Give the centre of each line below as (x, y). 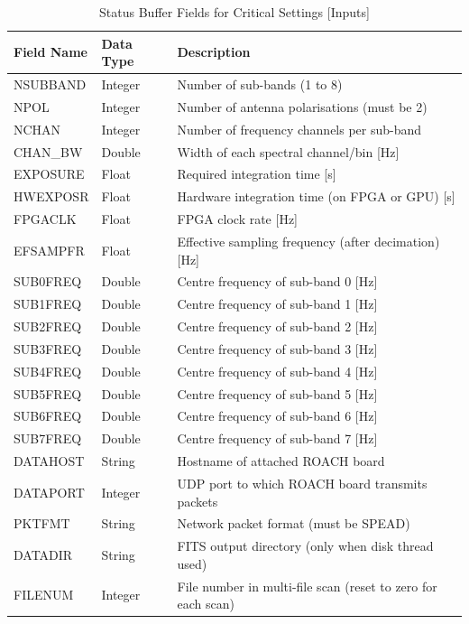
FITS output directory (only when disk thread (305, 546)
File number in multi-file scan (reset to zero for (307, 586)
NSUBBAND (50, 84)
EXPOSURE (49, 174)
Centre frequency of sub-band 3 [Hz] (277, 348)
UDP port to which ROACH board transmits (302, 483)
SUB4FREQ (48, 371)
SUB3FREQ (48, 348)
